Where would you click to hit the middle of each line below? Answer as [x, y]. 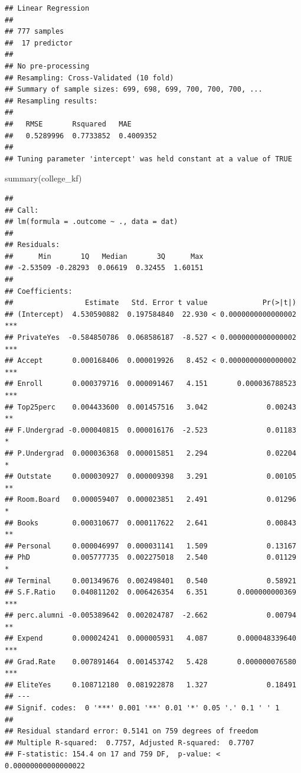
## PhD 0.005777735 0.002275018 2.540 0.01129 [150, 558]
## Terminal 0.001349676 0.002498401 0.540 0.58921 [150, 581]
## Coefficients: [39, 291]
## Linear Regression [47, 8]
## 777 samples [35, 32]
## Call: [22, 210]
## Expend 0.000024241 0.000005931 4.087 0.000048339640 [150, 639]
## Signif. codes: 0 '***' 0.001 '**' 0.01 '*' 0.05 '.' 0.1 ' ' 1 [142, 708]
